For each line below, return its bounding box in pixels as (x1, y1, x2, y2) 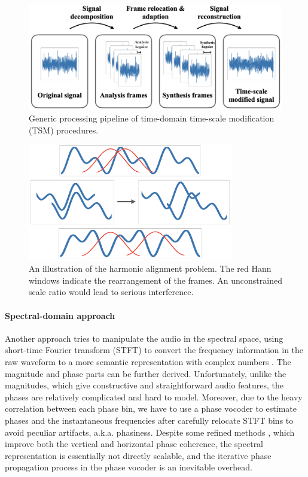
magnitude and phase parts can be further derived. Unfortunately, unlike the (5, 367, 286, 379)
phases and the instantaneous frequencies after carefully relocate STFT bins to (5, 414, 294, 426)
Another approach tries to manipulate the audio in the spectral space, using (5, 332, 283, 344)
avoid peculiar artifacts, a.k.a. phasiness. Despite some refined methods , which (5, 426, 295, 438)
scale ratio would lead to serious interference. (29, 285, 194, 298)
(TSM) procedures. (29, 123, 99, 136)
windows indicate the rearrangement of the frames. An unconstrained (29, 274, 282, 286)
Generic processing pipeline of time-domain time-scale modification (29, 112, 275, 124)
